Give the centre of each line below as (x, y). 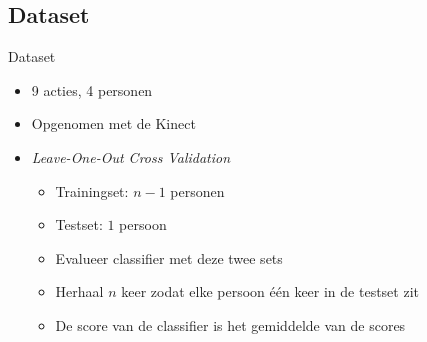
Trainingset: (92, 190)
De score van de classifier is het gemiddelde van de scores (230, 324)
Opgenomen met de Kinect (113, 123)
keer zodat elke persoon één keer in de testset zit (270, 291)
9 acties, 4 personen (92, 89)
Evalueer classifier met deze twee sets (169, 257)
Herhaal (79, 291)
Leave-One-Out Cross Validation (131, 156)
